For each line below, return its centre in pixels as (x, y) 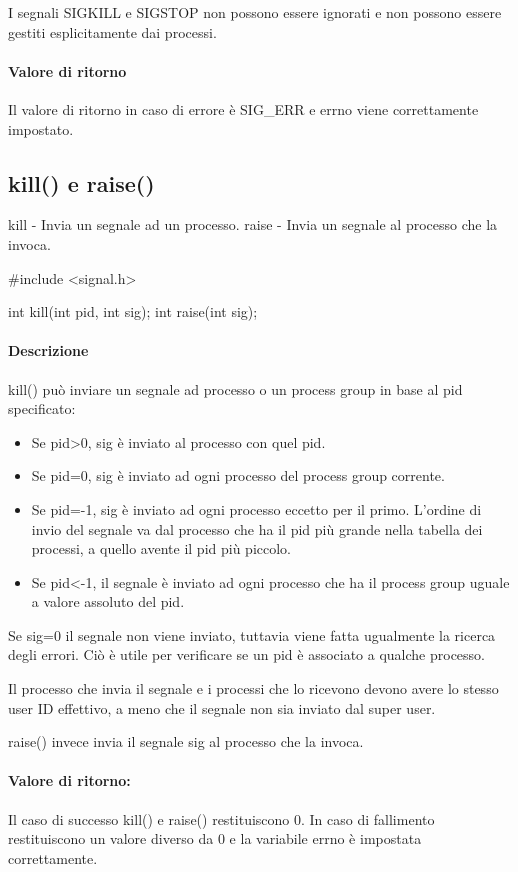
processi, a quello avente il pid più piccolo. (161, 548)
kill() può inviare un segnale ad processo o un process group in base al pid (235, 388)
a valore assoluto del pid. (108, 601)
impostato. (41, 128)
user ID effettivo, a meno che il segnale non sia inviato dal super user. (222, 707)
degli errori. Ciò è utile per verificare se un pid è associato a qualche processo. (247, 654)
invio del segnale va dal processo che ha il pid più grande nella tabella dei (257, 528)
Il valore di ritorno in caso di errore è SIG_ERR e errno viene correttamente (243, 108)
